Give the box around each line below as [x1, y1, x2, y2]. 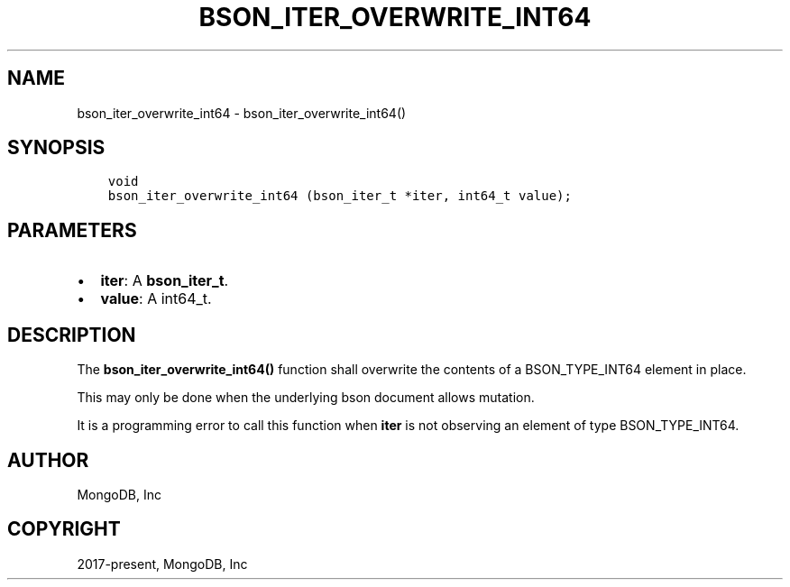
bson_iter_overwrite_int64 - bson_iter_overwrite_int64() [77, 105, 407, 121]
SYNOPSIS [7, 136, 106, 160]
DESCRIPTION [7, 323, 136, 346]
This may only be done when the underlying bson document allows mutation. [77, 390, 535, 406]
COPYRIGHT [7, 518, 121, 541]
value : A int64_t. [100, 289, 212, 308]
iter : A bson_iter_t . [100, 271, 229, 290]
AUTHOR [7, 448, 89, 472]
